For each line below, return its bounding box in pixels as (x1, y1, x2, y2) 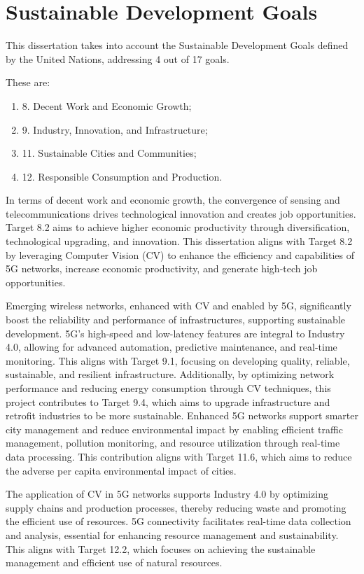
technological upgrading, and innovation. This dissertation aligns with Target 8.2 (6, 234, 353, 248)
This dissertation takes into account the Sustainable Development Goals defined (6, 38, 349, 52)
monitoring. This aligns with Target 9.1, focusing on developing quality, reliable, (6, 353, 350, 367)
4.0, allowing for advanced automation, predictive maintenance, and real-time (6, 339, 337, 354)
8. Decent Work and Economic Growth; (22, 98, 192, 113)
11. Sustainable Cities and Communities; (22, 146, 197, 160)
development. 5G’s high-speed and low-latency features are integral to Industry (6, 325, 345, 340)
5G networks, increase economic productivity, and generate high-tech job (6, 261, 318, 276)
